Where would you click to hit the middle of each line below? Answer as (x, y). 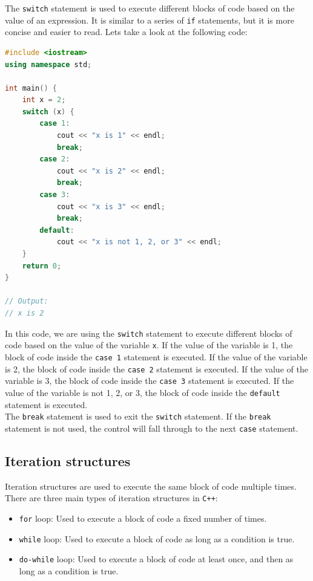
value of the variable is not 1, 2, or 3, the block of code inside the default (143, 392)
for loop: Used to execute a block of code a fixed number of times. (143, 518)
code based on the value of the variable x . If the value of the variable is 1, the (149, 345)
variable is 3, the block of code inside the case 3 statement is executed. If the (150, 381)
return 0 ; (42, 266)
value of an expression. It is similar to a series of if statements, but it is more (150, 20)
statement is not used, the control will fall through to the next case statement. (152, 428)
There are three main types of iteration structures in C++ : (111, 498)
